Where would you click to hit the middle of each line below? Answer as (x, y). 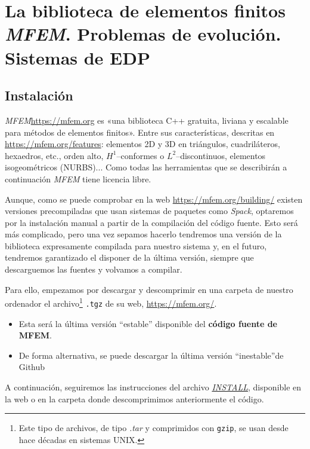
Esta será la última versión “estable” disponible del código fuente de (148, 323)
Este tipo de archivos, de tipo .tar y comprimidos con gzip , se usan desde (154, 428)
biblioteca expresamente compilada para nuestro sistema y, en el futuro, (136, 245)
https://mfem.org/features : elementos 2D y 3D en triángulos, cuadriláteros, (142, 144)
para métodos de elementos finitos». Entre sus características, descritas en (140, 132)
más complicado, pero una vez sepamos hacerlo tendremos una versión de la (143, 234)
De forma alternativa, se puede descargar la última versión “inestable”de (151, 355)
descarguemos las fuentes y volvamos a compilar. (94, 269)
